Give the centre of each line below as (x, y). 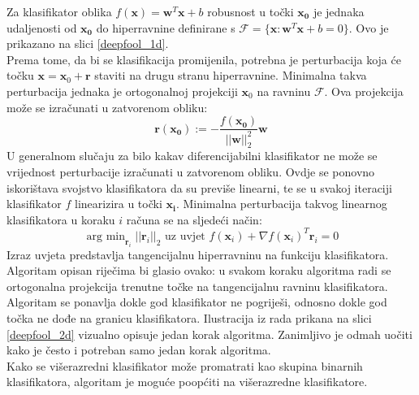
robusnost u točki (251, 11)
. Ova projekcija (364, 91)
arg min (106, 236)
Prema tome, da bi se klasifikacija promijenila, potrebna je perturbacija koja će (204, 59)
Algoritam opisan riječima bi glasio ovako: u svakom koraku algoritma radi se (199, 270)
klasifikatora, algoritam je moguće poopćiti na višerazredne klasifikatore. (187, 382)
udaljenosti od (42, 27)
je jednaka (339, 11)
